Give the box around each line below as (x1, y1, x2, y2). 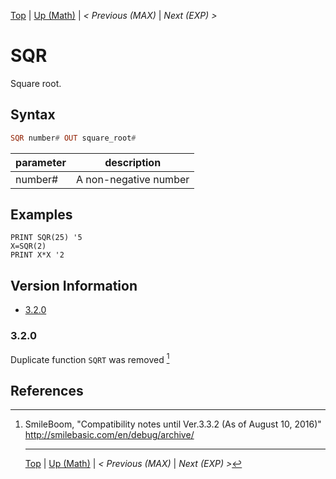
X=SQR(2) (10, 241, 47, 252)
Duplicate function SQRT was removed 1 (10, 351, 170, 365)
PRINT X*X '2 (10, 250, 65, 260)
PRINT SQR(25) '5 (10, 233, 83, 243)
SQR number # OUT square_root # (10, 133, 137, 143)
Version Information (10, 277, 138, 294)
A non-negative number (76, 172, 190, 186)
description (104, 155, 162, 169)
